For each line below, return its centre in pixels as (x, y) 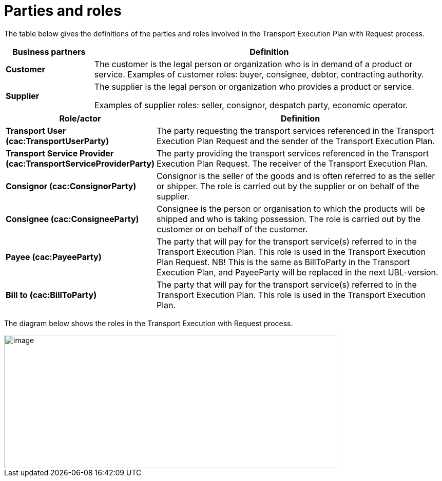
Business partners (49, 52)
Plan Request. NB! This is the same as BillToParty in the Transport (283, 262)
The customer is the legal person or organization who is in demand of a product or (253, 64)
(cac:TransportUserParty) (57, 141)
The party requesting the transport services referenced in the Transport (295, 131)
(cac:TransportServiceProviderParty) (80, 163)
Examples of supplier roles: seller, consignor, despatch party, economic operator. (251, 105)
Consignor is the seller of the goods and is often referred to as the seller (296, 176)
